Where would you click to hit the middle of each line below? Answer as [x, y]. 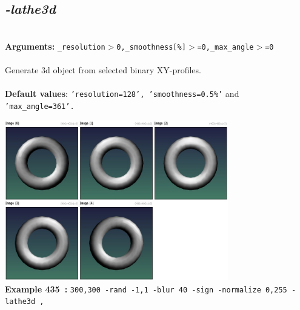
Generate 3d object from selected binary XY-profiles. [103, 70]
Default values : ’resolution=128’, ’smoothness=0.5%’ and [122, 94]
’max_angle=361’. [40, 106]
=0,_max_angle [225, 47]
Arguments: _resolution [55, 46]
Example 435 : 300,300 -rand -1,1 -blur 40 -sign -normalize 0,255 [146, 289]
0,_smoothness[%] [151, 47]
